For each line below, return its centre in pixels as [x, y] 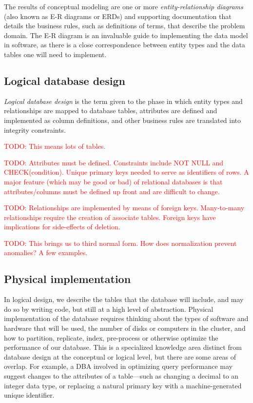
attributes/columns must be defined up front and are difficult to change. [112, 191]
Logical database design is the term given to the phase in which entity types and [123, 101]
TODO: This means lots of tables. [55, 146]
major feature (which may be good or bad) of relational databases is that [113, 181]
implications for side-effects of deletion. [62, 227]
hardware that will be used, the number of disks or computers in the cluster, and [125, 328]
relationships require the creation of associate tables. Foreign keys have [110, 217]
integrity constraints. [35, 130]
